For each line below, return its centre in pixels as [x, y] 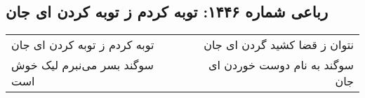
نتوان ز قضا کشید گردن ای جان [279, 45]
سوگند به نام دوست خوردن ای [281, 65]
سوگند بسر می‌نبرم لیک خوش [83, 65]
